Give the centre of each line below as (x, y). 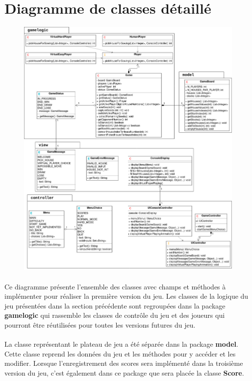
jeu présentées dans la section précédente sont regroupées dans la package (115, 305)
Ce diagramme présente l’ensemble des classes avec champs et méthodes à (115, 286)
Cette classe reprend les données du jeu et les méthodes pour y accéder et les (120, 353)
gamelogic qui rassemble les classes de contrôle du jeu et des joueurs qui (115, 315)
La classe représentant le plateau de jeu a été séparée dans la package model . (121, 344)
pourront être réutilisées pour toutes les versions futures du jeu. (100, 324)
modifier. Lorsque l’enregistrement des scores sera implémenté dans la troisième (124, 363)
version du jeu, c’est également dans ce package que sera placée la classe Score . (124, 372)
